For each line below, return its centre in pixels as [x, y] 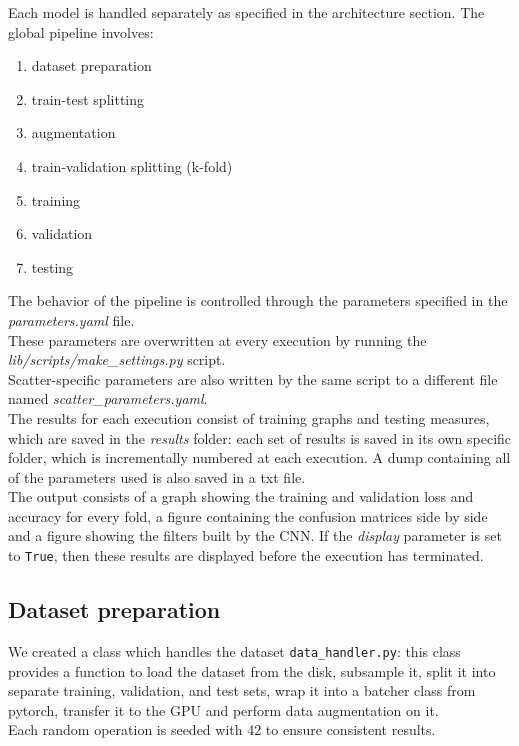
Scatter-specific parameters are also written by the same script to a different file [253, 378]
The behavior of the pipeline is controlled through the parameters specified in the [258, 300]
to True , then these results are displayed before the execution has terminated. [246, 555]
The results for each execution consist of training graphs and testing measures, [249, 417]
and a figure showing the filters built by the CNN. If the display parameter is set [255, 535]
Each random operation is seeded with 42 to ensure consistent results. [222, 729]
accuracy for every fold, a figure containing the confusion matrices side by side [248, 515]
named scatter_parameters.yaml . [108, 398]
